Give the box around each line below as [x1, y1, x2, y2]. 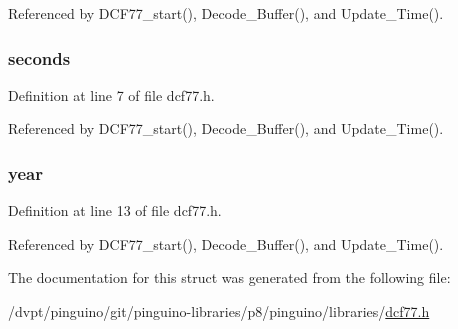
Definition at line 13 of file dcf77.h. [8, 200, 222, 221]
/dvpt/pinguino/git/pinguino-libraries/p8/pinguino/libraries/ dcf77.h [8, 301, 430, 321]
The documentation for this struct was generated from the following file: [8, 267, 451, 288]
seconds [8, 45, 71, 70]
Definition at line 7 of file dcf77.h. [8, 84, 215, 105]
